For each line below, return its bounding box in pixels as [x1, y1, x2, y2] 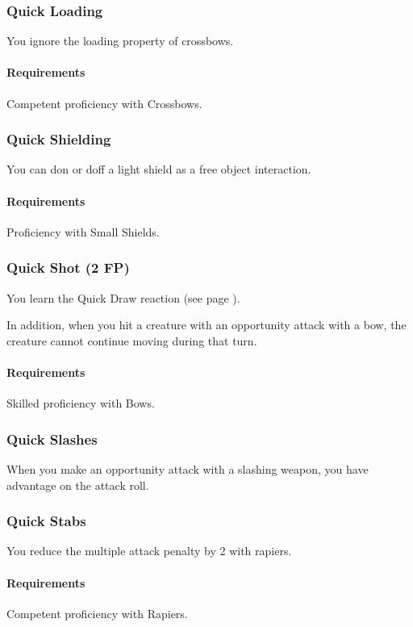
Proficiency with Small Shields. [6, 223, 160, 240]
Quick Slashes [6, 428, 98, 449]
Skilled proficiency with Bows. [6, 395, 155, 412]
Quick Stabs [6, 511, 86, 531]
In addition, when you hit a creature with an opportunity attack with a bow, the [6, 316, 407, 333]
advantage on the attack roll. [6, 476, 149, 493]
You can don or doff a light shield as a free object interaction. [6, 161, 311, 178]
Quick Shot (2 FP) [6, 257, 130, 278]
